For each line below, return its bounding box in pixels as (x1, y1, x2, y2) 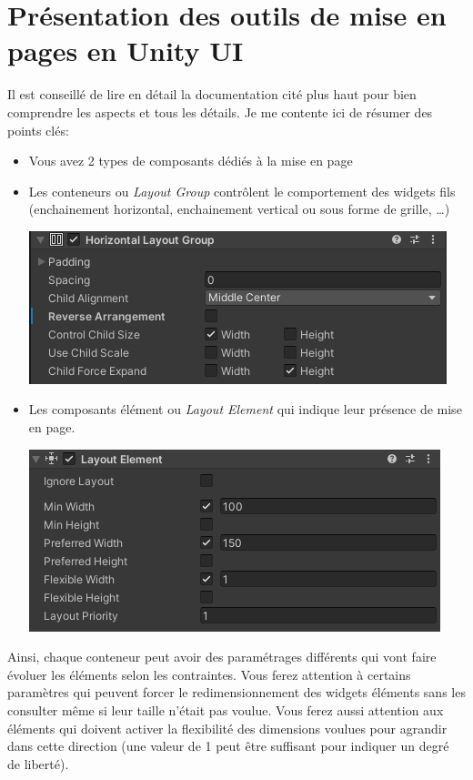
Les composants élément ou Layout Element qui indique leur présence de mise (28, 400, 462, 419)
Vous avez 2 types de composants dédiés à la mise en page (28, 151, 353, 170)
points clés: (7, 120, 69, 139)
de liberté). (7, 754, 69, 773)
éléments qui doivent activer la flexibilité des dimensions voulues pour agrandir (7, 718, 448, 737)
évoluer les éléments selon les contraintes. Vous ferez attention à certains (7, 664, 411, 684)
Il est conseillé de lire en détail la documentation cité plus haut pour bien (7, 85, 417, 104)
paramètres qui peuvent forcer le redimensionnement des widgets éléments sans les (7, 683, 466, 702)
